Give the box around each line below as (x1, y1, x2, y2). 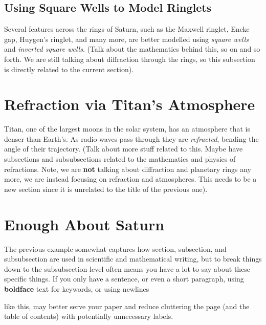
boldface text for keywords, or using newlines (4, 283, 149, 294)
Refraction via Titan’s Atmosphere (4, 94, 255, 115)
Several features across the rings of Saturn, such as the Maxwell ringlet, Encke (4, 24, 250, 34)
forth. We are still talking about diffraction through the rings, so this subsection (4, 53, 255, 64)
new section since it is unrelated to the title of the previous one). (4, 183, 208, 194)
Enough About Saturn (4, 213, 165, 234)
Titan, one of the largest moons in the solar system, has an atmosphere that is (4, 123, 250, 134)
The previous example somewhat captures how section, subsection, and (4, 243, 227, 254)
